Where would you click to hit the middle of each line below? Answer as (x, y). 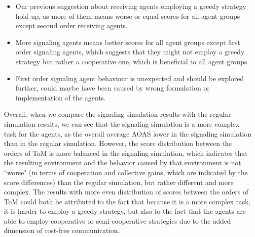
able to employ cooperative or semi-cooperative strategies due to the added (118, 220)
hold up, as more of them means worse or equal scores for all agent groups (128, 16)
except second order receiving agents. (72, 25)
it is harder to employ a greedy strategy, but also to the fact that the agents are (125, 211)
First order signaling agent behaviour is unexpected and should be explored (130, 78)
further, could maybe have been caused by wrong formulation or (112, 88)
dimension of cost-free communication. (62, 230)
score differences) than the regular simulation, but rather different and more (119, 182)
